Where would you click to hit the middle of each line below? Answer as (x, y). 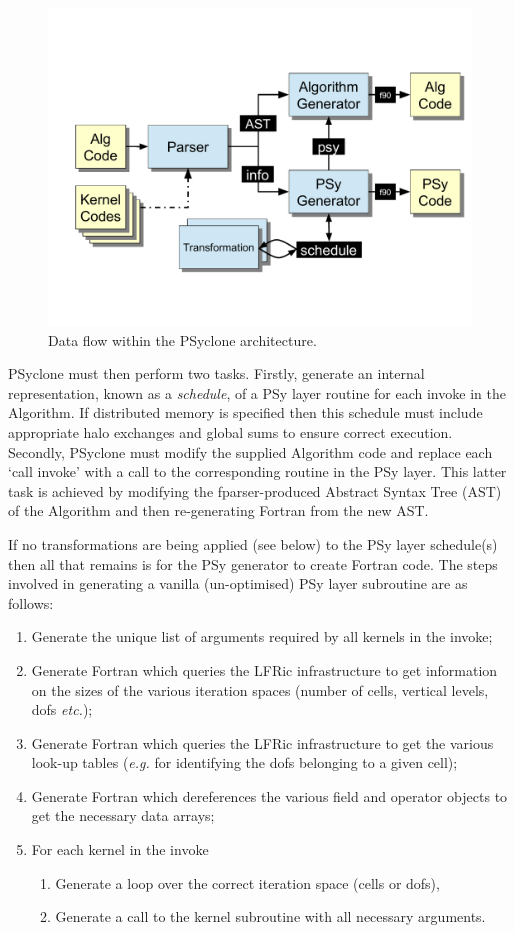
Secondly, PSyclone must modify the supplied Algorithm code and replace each (250, 451)
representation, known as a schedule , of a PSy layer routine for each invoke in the (257, 392)
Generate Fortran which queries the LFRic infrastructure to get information (264, 669)
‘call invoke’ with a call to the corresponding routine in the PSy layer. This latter (257, 471)
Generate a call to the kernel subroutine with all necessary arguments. (270, 916)
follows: (31, 602)
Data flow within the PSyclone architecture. (182, 339)
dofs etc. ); (62, 709)
